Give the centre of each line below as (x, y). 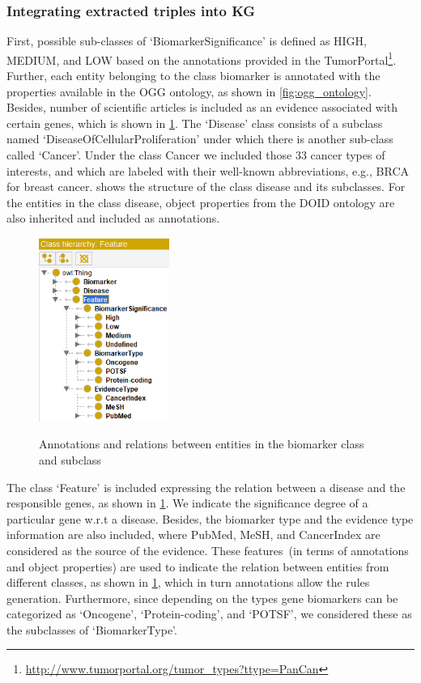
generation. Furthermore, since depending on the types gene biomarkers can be (202, 598)
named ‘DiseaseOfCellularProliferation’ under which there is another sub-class (200, 139)
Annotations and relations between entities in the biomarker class (202, 444)
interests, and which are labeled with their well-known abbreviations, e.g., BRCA (208, 170)
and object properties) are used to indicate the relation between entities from (198, 566)
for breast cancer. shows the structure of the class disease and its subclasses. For (206, 187)
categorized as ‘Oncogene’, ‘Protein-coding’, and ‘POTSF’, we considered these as (209, 614)
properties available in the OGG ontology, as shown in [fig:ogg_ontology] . (189, 91)
